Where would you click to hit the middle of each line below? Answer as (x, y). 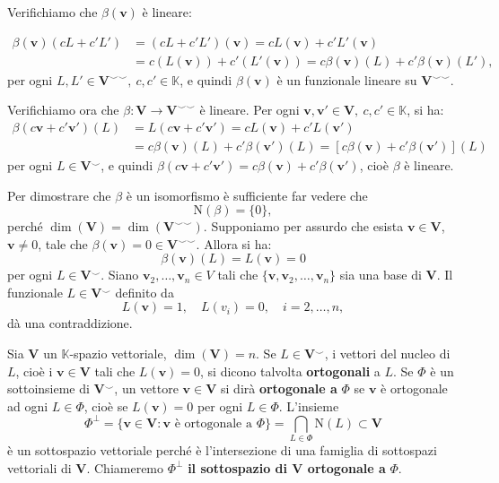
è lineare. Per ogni (249, 110)
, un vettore (146, 388)
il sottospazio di (237, 467)
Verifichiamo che (53, 12)
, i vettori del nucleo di (387, 354)
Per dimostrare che (59, 195)
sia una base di (381, 275)
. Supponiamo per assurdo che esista (303, 226)
